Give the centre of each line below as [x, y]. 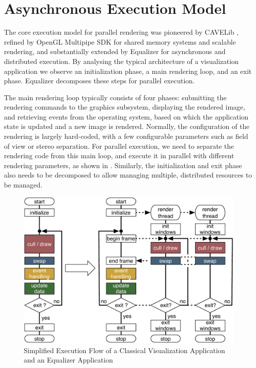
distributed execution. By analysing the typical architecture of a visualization [121, 61]
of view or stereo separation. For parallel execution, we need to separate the [119, 146]
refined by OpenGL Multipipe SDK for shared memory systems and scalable [120, 41]
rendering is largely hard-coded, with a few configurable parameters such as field [126, 136]
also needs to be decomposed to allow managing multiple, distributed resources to [128, 175]
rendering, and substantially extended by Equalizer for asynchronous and [115, 51]
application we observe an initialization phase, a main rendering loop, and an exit [128, 71]
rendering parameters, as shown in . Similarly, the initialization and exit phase [123, 165]
